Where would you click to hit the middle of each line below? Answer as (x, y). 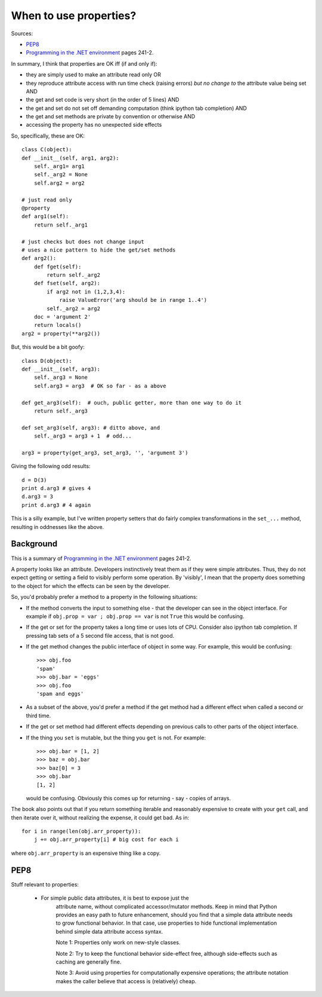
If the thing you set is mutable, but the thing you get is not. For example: (116, 738)
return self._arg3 (61, 411)
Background (34, 544)
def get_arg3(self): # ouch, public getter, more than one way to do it (132, 403)
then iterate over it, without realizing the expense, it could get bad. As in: (100, 817)
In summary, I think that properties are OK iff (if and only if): (84, 63)
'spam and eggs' (60, 694)
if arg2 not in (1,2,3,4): (86, 292)
